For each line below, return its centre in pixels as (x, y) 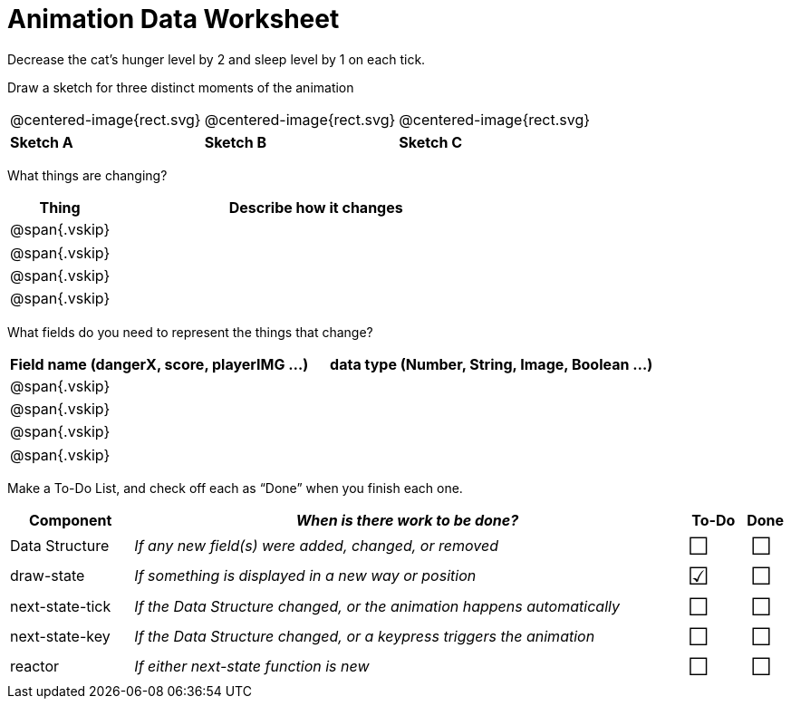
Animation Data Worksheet (174, 19)
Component (70, 521)
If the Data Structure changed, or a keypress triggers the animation (365, 637)
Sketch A (42, 143)
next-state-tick (61, 606)
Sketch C (430, 143)
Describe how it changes (316, 208)
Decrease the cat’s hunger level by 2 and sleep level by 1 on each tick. (217, 59)
